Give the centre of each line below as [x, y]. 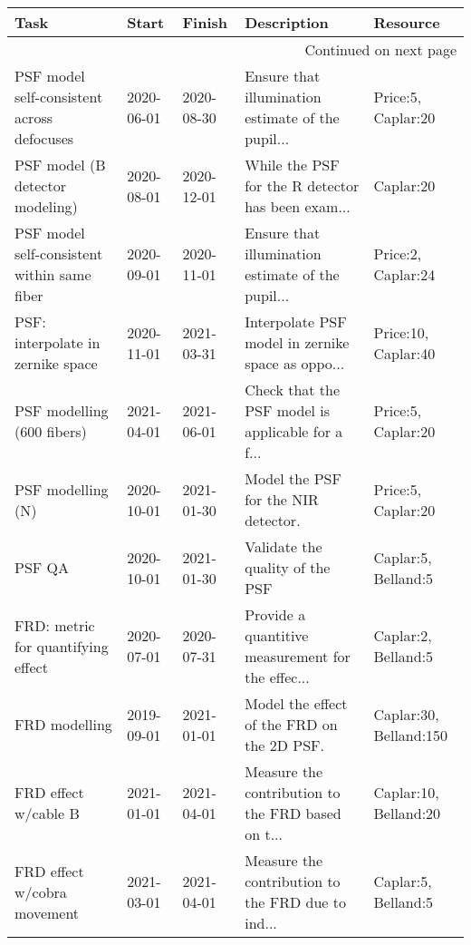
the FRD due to [295, 902]
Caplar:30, [406, 714]
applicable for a [294, 431]
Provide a [275, 614]
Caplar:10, [406, 792]
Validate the [284, 546]
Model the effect [296, 703]
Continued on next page [380, 49]
